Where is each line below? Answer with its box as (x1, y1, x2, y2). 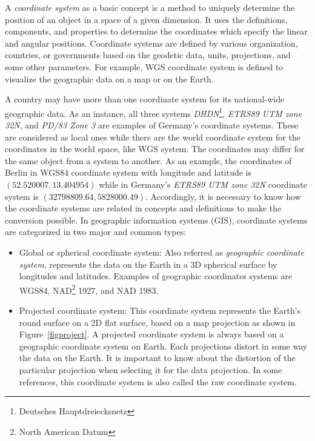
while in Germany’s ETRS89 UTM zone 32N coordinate (99, 177, 307, 190)
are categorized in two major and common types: (5, 225, 187, 238)
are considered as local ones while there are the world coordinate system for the (5, 130, 300, 143)
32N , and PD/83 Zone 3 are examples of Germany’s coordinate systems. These (5, 119, 299, 131)
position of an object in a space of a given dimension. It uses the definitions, (5, 13, 288, 25)
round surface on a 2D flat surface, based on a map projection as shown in (19, 316, 296, 328)
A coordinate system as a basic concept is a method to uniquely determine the (5, 1, 295, 13)
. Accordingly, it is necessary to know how (145, 190, 301, 202)
